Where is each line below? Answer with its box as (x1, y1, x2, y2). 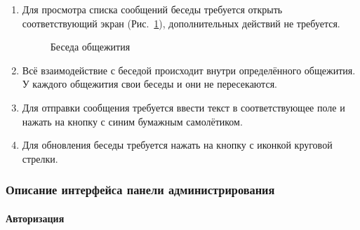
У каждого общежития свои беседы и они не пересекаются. (22, 76, 277, 91)
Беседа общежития (50, 39, 131, 54)
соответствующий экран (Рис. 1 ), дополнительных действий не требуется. (22, 15, 340, 30)
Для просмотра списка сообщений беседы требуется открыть (22, 2, 283, 16)
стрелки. (22, 151, 58, 165)
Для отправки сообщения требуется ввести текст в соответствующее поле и (22, 100, 345, 114)
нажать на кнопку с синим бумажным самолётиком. (22, 114, 243, 128)
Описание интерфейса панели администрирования (6, 181, 275, 198)
